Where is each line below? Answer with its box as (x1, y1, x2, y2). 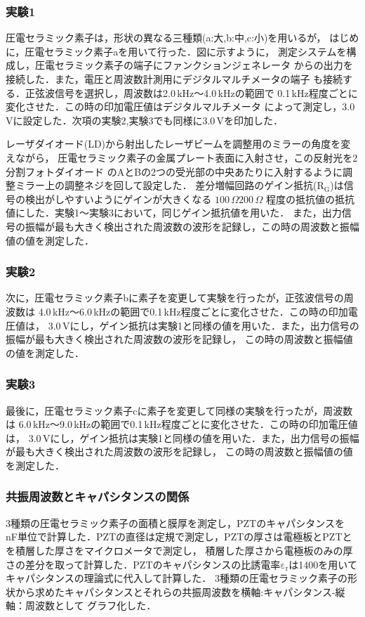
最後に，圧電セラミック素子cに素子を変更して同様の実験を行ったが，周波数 (6, 403, 353, 417)
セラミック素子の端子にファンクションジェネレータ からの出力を (54, 58, 353, 72)
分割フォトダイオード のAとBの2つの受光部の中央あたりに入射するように (6, 164, 343, 178)
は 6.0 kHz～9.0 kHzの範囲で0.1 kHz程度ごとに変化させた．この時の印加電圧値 (6, 417, 358, 431)
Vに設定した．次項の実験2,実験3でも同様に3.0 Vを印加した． (6, 112, 284, 127)
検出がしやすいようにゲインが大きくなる (25, 191, 212, 206)
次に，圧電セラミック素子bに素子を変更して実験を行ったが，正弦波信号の (6, 290, 344, 305)
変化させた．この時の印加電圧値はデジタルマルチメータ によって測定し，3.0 (6, 99, 355, 114)
